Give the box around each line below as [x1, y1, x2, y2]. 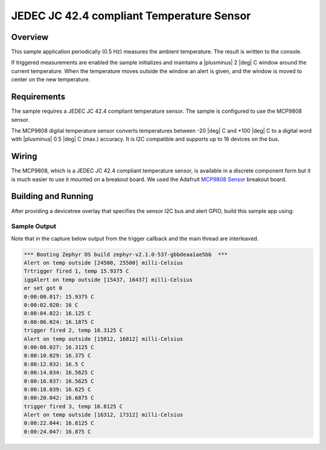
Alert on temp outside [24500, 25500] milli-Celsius [24, 259, 184, 267]
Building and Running [11, 191, 94, 201]
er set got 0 [24, 285, 63, 292]
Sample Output [11, 222, 57, 230]
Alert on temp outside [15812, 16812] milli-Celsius [24, 335, 184, 342]
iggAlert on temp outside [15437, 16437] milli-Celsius [24, 276, 193, 283]
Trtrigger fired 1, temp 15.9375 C [24, 268, 129, 274]
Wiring [11, 151, 37, 162]
